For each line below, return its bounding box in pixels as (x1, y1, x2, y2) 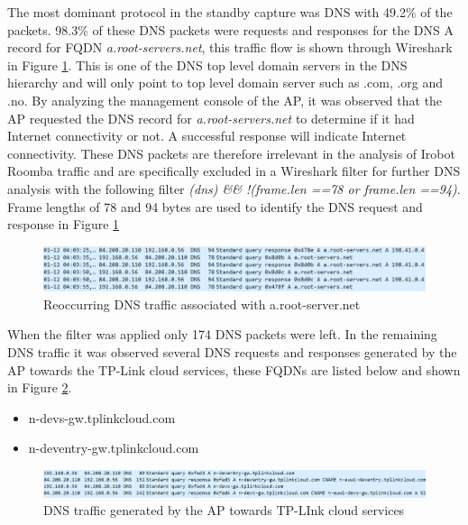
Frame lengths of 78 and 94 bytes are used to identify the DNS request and (7, 197, 423, 216)
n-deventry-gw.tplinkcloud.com (28, 438, 199, 457)
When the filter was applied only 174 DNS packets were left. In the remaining (7, 325, 437, 344)
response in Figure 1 (7, 215, 120, 234)
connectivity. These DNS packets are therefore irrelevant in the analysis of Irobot (7, 143, 455, 162)
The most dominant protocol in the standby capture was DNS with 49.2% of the (7, 3, 453, 21)
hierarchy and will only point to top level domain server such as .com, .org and (7, 73, 444, 92)
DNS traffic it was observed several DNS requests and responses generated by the (7, 343, 457, 362)
